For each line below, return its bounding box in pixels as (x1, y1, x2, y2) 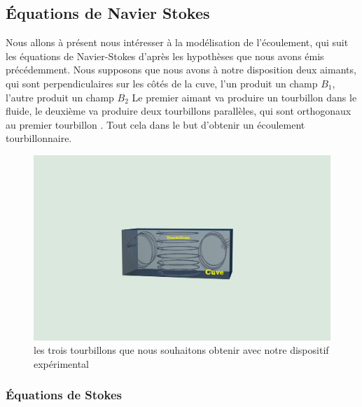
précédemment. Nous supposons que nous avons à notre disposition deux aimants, (6, 62, 356, 77)
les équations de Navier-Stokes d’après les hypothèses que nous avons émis (6, 48, 324, 63)
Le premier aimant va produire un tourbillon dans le (132, 90, 357, 104)
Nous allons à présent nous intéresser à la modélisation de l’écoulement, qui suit (6, 35, 349, 50)
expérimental (34, 356, 89, 371)
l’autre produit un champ (6, 90, 114, 104)
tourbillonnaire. (6, 131, 72, 145)
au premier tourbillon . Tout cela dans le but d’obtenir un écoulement (6, 117, 305, 131)
